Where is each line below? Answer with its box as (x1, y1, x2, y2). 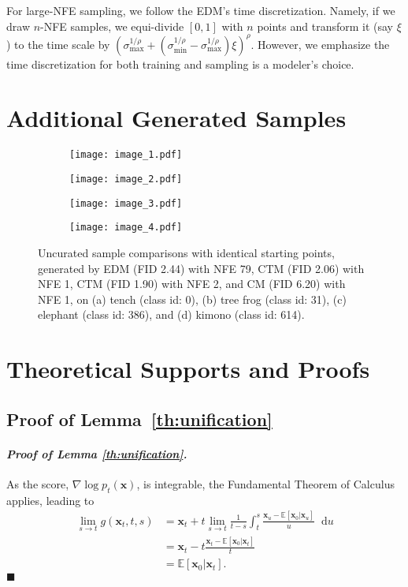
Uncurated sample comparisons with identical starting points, (38, 245, 335, 261)
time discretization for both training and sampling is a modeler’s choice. (6, 55, 354, 72)
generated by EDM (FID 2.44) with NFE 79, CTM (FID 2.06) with (38, 260, 365, 276)
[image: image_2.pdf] (69, 174, 183, 185)
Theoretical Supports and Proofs (6, 353, 370, 385)
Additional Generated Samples (6, 102, 347, 134)
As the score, (6, 475, 69, 492)
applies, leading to (6, 492, 95, 508)
